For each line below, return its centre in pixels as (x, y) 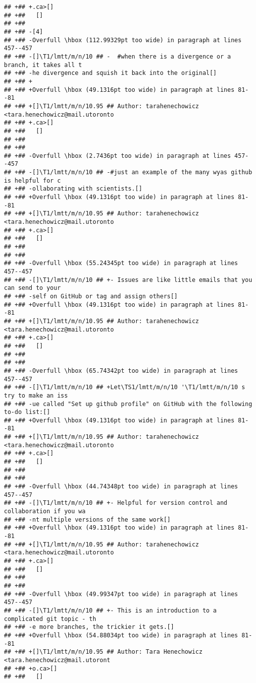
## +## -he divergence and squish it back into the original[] (110, 73)
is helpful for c (32, 180)
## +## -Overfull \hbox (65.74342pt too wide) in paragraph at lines (121, 371)
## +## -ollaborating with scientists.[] (73, 189)
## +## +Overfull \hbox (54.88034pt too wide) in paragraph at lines (121, 635)
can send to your (32, 288)
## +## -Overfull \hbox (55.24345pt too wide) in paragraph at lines (121, 263)
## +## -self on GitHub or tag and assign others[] (91, 296)
